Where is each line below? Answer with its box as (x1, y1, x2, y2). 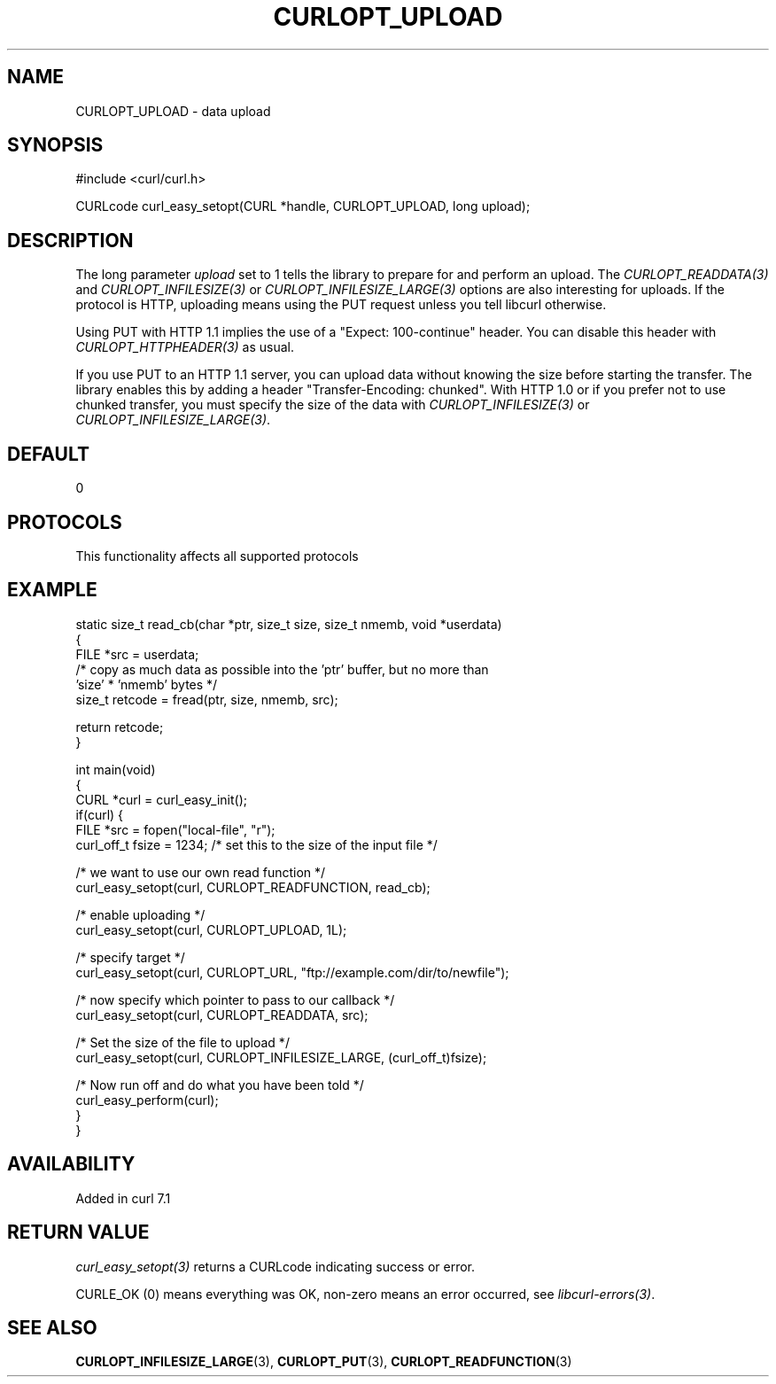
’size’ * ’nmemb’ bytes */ (75, 676, 218, 692)
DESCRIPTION (7, 229, 134, 252)
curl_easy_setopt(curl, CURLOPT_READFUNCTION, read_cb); (75, 879, 431, 895)
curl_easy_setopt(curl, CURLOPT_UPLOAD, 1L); (75, 921, 347, 937)
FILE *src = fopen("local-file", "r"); (75, 821, 275, 837)
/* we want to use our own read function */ (75, 864, 326, 880)
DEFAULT (7, 442, 89, 465)
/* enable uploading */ (75, 906, 206, 922)
